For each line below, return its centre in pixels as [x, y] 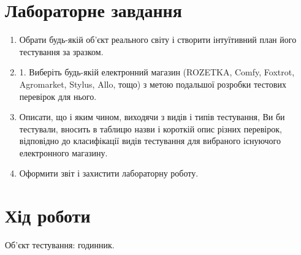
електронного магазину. [63, 152]
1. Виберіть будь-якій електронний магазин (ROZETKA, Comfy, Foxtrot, [157, 72]
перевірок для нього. [58, 96]
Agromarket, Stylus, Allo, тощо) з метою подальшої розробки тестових [153, 84]
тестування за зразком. [61, 51]
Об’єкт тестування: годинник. [60, 245]
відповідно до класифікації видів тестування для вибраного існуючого [150, 141]
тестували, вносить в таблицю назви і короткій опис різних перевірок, [150, 128]
